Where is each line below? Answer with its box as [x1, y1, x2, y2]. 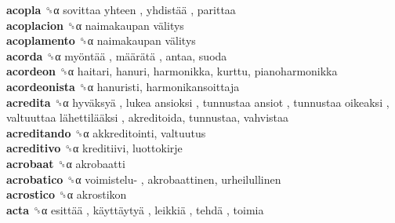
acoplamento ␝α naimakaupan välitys [6, 32, 196, 49]
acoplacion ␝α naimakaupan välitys [6, 16, 184, 33]
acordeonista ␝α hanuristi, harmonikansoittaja [6, 78, 240, 94]
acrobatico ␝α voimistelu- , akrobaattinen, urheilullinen [6, 170, 281, 187]
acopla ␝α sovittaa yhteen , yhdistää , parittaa [6, 2, 236, 17]
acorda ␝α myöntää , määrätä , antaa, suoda [6, 47, 227, 64]
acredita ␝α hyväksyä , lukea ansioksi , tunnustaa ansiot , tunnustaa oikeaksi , [6, 93, 390, 110]
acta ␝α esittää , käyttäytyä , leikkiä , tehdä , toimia [6, 201, 264, 218]
